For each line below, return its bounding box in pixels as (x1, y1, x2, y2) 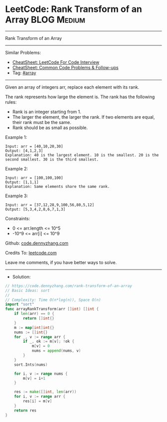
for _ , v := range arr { (14, 334, 66, 339)
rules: (5, 99, 17, 105)
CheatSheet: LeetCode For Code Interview (12, 59, 99, 65)
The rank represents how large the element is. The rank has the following (5, 94, 155, 100)
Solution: (12, 274, 31, 280)
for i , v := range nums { (14, 371, 68, 376)
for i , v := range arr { (14, 394, 66, 399)
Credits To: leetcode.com (5, 250, 57, 256)
